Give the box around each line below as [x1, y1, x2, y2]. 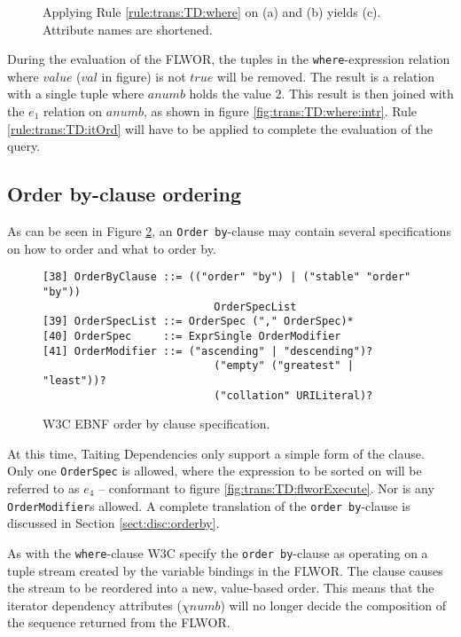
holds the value [189, 84, 271, 103]
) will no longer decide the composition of [220, 595, 446, 614]
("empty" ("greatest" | [214, 359, 354, 373]
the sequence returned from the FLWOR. [7, 613, 230, 632]
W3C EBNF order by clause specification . [43, 414, 270, 433]
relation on [43, 102, 103, 121]
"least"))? [43, 374, 106, 387]
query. [7, 137, 41, 155]
